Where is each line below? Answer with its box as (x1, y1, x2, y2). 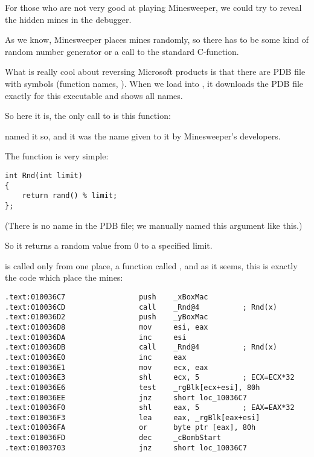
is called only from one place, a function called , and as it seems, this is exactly (5, 259, 298, 272)
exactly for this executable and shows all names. (5, 89, 183, 101)
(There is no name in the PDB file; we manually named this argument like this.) (5, 219, 303, 231)
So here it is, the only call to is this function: (5, 109, 171, 122)
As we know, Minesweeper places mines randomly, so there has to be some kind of (5, 33, 309, 46)
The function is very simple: (5, 150, 109, 162)
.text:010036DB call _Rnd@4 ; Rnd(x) (5, 343, 278, 352)
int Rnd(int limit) (5, 171, 83, 180)
